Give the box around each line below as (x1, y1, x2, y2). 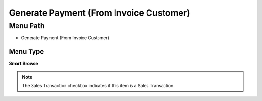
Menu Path (9, 21, 45, 30)
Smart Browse (9, 61, 38, 67)
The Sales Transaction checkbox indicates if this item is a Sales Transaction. (22, 83, 175, 89)
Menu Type (9, 48, 44, 56)
